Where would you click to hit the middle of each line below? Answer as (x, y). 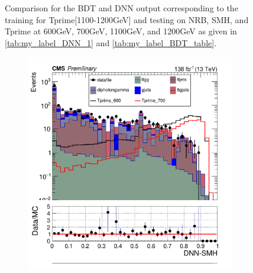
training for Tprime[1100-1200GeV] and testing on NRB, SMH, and (127, 19)
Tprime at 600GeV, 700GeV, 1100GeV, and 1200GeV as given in (121, 31)
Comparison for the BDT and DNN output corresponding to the (121, 8)
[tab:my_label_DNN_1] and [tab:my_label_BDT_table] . (111, 42)
